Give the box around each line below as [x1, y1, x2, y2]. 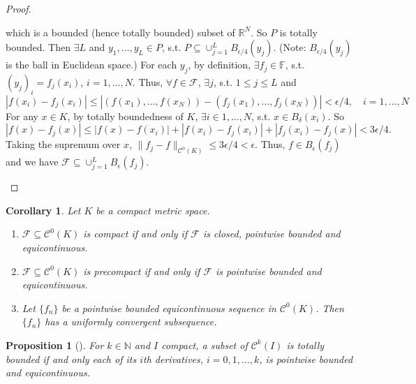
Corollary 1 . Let [6, 202, 81, 217]
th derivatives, [143, 351, 204, 366]
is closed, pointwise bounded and [202, 226, 341, 241]
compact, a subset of [161, 337, 248, 352]
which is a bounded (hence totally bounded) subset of [6, 24, 235, 39]
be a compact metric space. [96, 202, 210, 217]
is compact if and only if [83, 226, 188, 241]
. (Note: [273, 40, 306, 54]
